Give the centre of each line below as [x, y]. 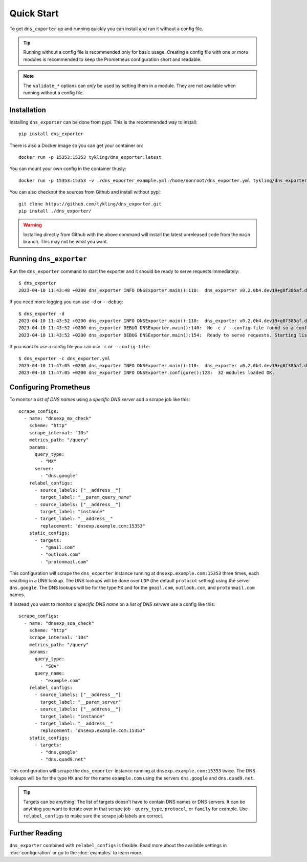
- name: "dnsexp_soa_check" [59, 623]
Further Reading [36, 833]
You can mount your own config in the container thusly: [68, 169]
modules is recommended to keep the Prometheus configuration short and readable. [112, 59]
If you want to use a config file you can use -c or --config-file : [80, 347]
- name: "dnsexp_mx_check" [58, 418]
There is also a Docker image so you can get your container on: [76, 145]
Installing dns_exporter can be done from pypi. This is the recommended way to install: [103, 122]
